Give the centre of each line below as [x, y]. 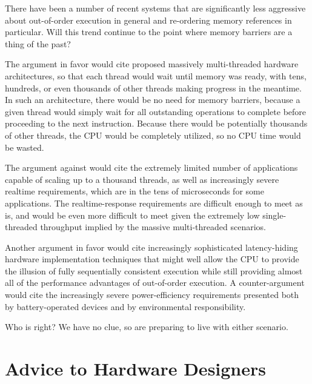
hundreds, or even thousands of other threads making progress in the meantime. [153, 88]
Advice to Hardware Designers [136, 369]
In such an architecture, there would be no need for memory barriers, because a [153, 100]
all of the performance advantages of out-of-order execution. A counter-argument [155, 283]
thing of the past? [38, 43]
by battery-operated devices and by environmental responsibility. [125, 306]
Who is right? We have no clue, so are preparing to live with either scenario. [147, 327]
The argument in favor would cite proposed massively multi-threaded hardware [152, 64]
